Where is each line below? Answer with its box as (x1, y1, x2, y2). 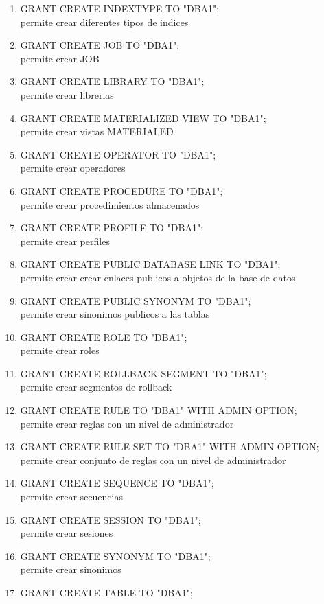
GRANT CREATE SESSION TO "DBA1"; (20, 512, 201, 526)
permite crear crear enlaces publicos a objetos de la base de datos (20, 270, 296, 284)
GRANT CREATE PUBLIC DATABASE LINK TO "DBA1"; (20, 257, 281, 271)
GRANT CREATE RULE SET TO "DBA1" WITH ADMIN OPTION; (20, 439, 319, 454)
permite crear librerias (20, 87, 114, 102)
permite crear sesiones (20, 526, 113, 540)
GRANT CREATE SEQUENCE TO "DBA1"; (20, 476, 214, 490)
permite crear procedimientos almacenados (20, 197, 200, 211)
